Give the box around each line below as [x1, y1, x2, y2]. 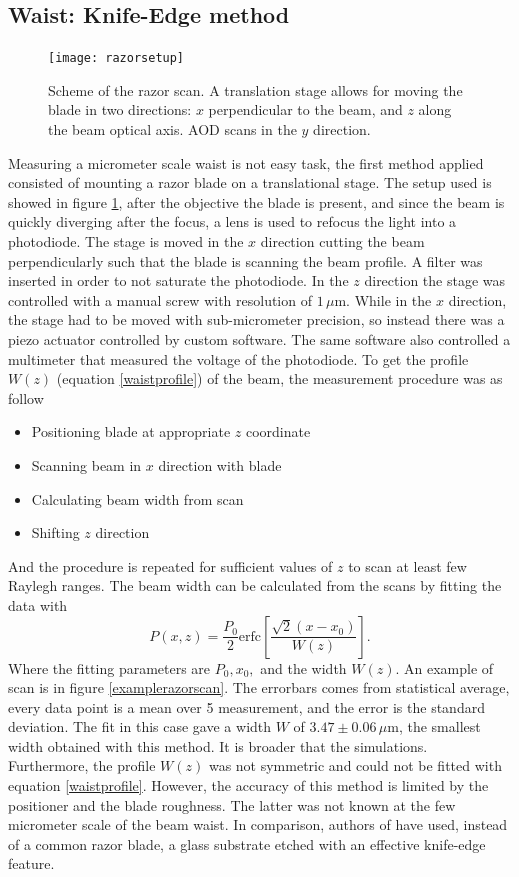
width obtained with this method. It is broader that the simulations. [8, 735, 428, 756]
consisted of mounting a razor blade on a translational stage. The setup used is [8, 172, 492, 193]
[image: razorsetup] [48, 51, 185, 66]
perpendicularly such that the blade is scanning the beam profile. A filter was [8, 250, 483, 271]
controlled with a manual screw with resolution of [8, 289, 312, 310]
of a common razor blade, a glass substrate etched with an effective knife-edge [8, 833, 486, 854]
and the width [260, 657, 347, 678]
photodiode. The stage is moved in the [8, 231, 244, 252]
